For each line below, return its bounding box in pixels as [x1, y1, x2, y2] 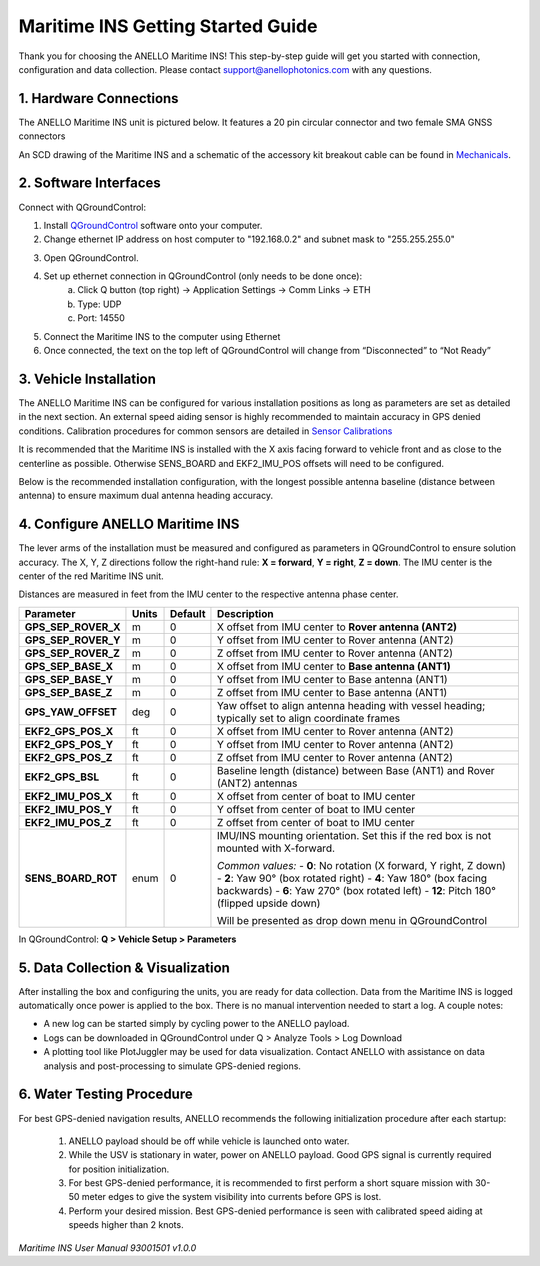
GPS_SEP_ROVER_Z [24, 646, 120, 660]
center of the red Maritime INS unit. [18, 570, 164, 582]
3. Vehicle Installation [18, 370, 157, 387]
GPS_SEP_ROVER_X [24, 620, 121, 634]
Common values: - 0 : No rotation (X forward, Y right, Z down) [216, 858, 507, 872]
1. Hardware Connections [18, 90, 179, 107]
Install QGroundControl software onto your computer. [43, 219, 263, 231]
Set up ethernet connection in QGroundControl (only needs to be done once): [43, 270, 363, 282]
